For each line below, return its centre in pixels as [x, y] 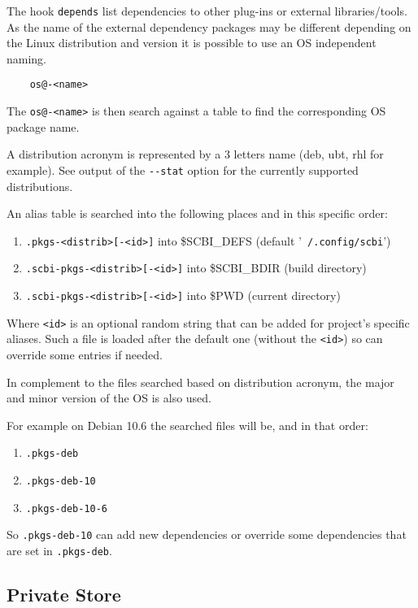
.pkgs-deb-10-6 [67, 508]
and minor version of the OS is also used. [109, 398]
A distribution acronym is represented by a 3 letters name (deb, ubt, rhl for [195, 154]
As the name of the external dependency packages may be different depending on [209, 26]
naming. [27, 58]
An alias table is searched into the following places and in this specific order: [197, 213]
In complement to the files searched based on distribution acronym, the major [200, 382]
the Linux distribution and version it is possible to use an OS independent [192, 43]
